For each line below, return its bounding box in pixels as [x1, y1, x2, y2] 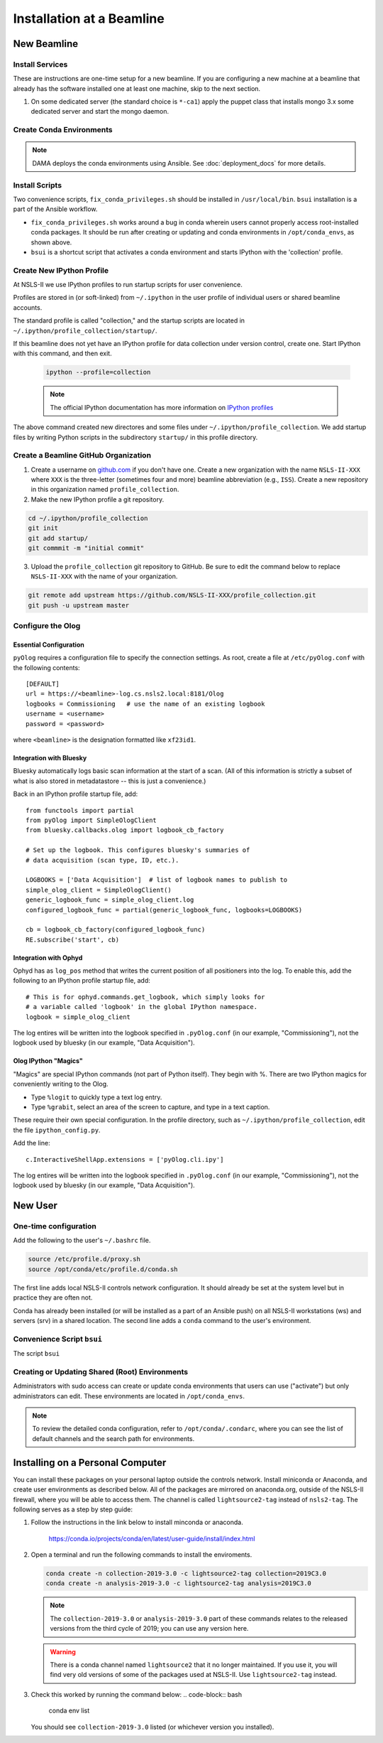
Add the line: [13, 1139, 50, 1148]
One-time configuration [13, 1221, 97, 1231]
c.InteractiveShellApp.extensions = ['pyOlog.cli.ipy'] [26, 1155, 224, 1163]
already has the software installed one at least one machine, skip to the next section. [13, 84, 261, 92]
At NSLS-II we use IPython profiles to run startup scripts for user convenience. [13, 281, 243, 289]
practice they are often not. [13, 1293, 93, 1302]
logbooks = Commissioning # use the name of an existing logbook [26, 700, 265, 708]
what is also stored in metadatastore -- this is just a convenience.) [13, 777, 206, 785]
